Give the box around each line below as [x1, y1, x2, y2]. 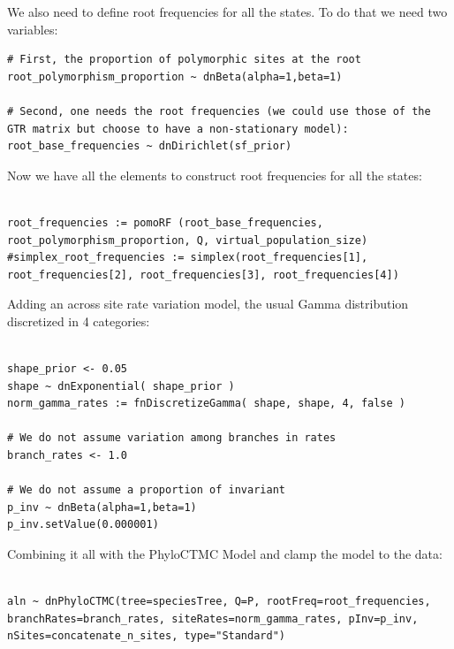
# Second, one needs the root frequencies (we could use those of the [7, 104, 431, 118]
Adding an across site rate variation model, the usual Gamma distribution [7, 294, 409, 313]
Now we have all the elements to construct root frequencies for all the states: [7, 165, 422, 184]
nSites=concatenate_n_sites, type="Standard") [7, 630, 285, 643]
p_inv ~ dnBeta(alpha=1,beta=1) [7, 500, 197, 514]
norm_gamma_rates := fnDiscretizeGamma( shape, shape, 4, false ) [7, 397, 406, 410]
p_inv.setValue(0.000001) [7, 518, 159, 531]
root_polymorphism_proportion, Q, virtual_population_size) [7, 233, 368, 247]
